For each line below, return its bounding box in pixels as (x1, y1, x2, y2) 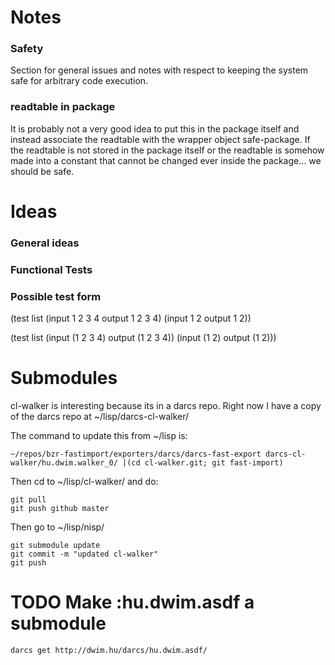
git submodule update (10, 541, 101, 551)
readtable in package (10, 100, 116, 114)
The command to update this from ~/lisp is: (10, 430, 188, 442)
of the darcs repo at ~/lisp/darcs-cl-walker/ (10, 411, 190, 423)
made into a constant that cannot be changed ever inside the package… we (10, 154, 322, 166)
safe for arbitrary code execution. (10, 75, 149, 87)
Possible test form (10, 289, 102, 303)
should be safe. (10, 165, 75, 177)
